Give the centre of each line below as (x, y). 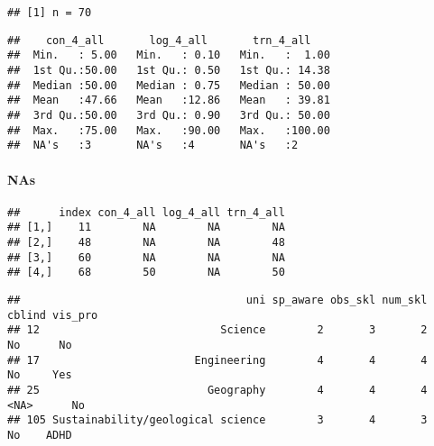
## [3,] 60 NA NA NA (146, 257)
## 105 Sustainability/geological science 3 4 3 (217, 420)
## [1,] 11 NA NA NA (146, 228)
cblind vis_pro (53, 315)
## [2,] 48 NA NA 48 (146, 243)
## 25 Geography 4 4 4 (217, 390)
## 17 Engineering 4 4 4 (217, 360)
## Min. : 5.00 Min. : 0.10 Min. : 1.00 (169, 55)
